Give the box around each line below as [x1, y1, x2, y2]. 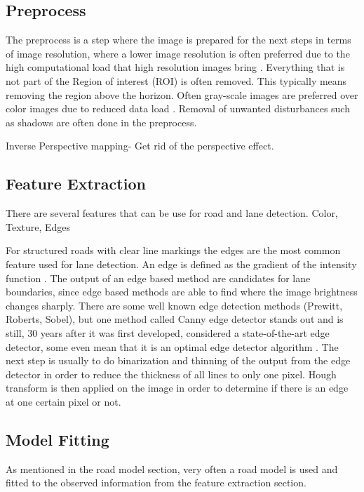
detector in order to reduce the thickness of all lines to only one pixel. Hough [6, 366, 337, 381]
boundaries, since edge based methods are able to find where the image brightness [6, 284, 358, 299]
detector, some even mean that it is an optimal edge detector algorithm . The [6, 339, 339, 354]
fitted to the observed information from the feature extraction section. [6, 475, 306, 490]
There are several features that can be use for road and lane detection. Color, [6, 206, 338, 220]
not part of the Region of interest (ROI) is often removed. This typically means [6, 73, 347, 88]
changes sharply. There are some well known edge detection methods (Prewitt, [6, 298, 343, 312]
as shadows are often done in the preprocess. [6, 114, 197, 129]
